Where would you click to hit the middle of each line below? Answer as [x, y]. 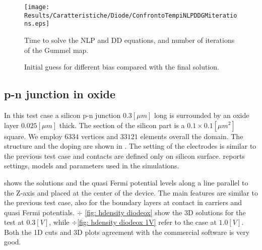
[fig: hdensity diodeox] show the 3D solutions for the [165, 212]
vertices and [100, 136]
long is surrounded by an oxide [202, 115]
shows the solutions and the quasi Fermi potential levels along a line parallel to [126, 182]
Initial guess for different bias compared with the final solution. [122, 67]
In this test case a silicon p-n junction [62, 115]
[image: [37, 7]
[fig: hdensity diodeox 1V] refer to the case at [147, 222]
